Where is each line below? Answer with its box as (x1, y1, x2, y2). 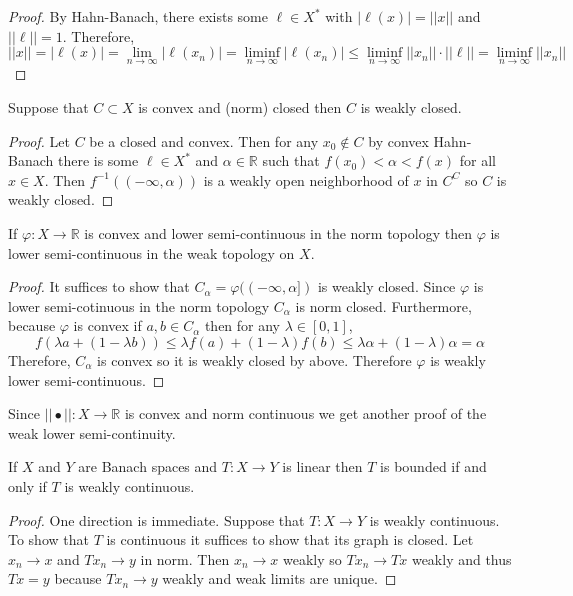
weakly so (282, 548, 342, 569)
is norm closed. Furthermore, (295, 295, 472, 316)
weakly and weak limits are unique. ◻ (162, 568, 397, 589)
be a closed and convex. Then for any (89, 130, 319, 151)
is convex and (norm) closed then (138, 97, 342, 117)
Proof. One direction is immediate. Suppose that (8, 509, 305, 530)
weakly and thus (411, 548, 512, 569)
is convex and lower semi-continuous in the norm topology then (84, 222, 472, 243)
